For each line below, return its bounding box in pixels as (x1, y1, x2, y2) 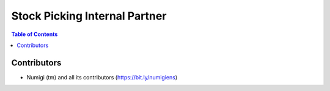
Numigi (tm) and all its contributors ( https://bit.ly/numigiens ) (26, 73, 178, 81)
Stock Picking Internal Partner (11, 9, 167, 23)
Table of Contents (11, 31, 58, 38)
